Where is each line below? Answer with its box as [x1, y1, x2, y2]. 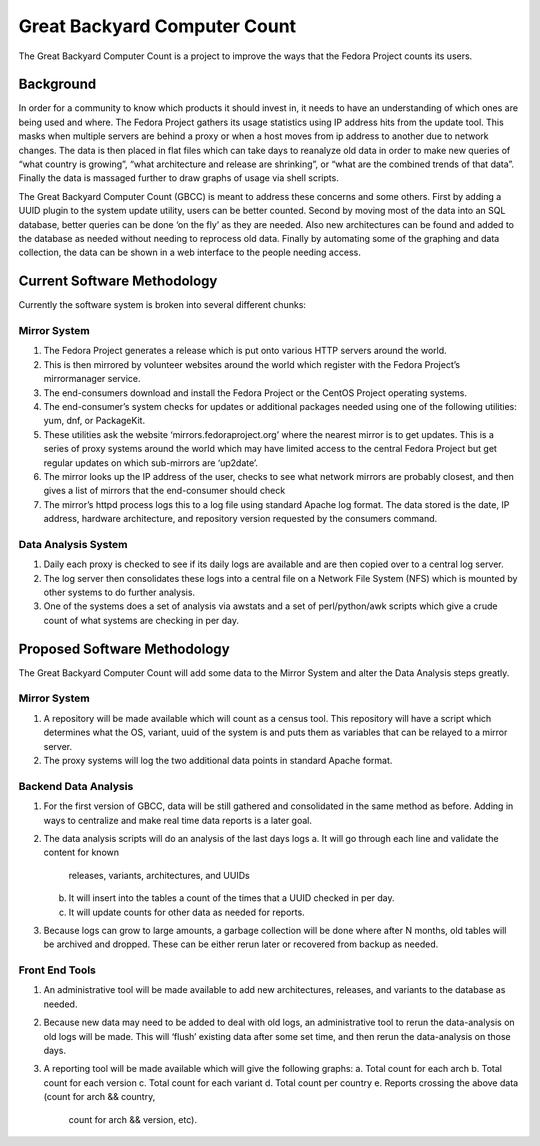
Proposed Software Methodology [18, 640, 230, 657]
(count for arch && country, [43, 1091, 156, 1103]
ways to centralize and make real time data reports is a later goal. [43, 814, 313, 826]
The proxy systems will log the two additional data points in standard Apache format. [43, 755, 393, 767]
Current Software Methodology [18, 273, 218, 290]
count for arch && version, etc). [68, 1113, 197, 1125]
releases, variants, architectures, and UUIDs [68, 869, 250, 881]
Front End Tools [18, 963, 97, 977]
